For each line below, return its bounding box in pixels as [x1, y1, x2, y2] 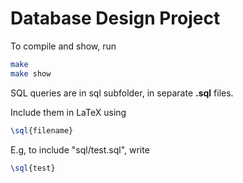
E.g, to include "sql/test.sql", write [10, 143, 150, 156]
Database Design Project [10, 7, 221, 30]
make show [10, 68, 52, 79]
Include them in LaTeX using [10, 106, 127, 118]
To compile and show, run [10, 40, 117, 52]
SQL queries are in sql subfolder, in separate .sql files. [10, 87, 234, 99]
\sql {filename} [10, 125, 74, 136]
